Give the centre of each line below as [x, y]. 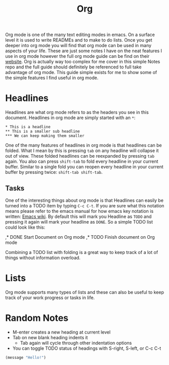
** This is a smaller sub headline [43, 132]
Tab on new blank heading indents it [50, 337]
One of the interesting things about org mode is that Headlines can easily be [84, 200]
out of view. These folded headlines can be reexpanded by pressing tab [80, 156]
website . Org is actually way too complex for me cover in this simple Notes [83, 62]
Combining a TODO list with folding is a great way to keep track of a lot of [82, 252]
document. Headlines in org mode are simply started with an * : [70, 118]
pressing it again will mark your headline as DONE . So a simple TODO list [79, 222]
